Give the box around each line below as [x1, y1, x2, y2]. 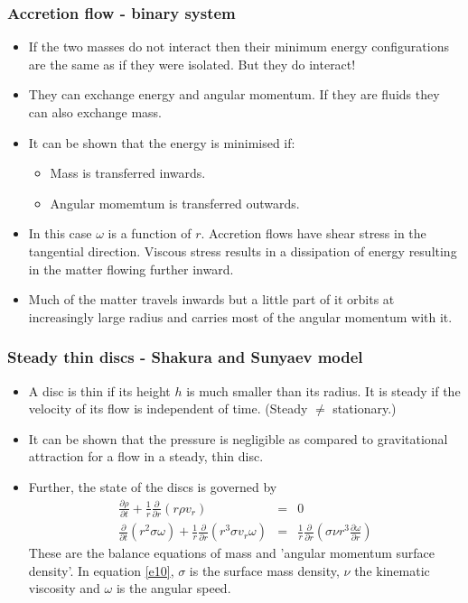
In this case [28, 224, 92, 243]
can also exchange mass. [28, 103, 162, 121]
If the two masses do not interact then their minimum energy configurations [28, 37, 449, 56]
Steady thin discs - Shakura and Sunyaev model [7, 346, 363, 368]
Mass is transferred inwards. [50, 163, 206, 182]
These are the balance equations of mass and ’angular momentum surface [28, 543, 435, 562]
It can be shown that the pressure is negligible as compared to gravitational [28, 429, 448, 448]
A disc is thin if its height [28, 381, 171, 400]
